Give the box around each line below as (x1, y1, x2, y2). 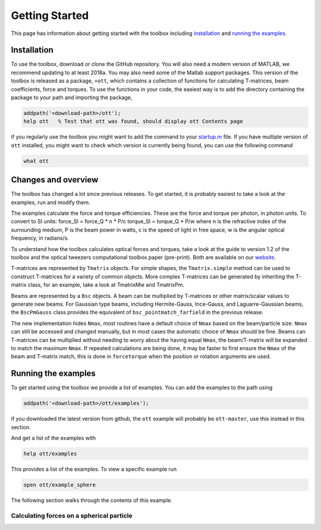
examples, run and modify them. (11, 199, 90, 206)
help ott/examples (23, 450, 77, 457)
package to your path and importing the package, (11, 94, 133, 101)
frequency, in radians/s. (11, 234, 70, 242)
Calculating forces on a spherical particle (11, 511, 133, 519)
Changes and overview (11, 175, 99, 185)
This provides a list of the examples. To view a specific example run (11, 465, 177, 472)
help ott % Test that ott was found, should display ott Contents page (23, 118, 243, 125)
